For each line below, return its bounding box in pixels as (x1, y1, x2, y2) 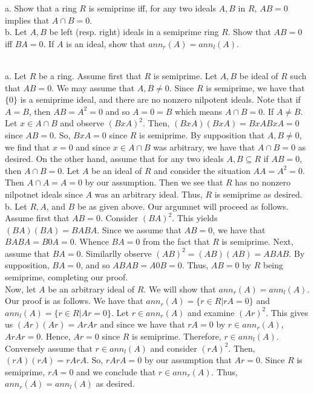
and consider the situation (154, 164, 250, 176)
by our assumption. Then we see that (85, 176, 223, 189)
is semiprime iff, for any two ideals (88, 2, 216, 14)
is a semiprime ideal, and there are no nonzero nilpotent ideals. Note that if (20, 93, 301, 106)
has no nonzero (235, 176, 291, 189)
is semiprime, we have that (206, 81, 305, 94)
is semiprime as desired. (214, 187, 303, 200)
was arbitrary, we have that (153, 140, 255, 153)
